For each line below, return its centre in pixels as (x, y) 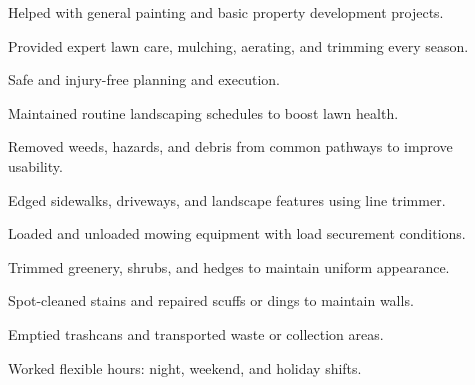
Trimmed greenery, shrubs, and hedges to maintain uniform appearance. (229, 266)
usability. (35, 165)
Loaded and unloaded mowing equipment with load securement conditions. (237, 233)
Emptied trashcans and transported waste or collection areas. (196, 333)
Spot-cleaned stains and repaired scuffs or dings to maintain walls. (211, 300)
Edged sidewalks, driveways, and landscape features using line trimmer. (227, 199)
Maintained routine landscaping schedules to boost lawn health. (203, 112)
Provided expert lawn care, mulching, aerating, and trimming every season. (238, 45)
